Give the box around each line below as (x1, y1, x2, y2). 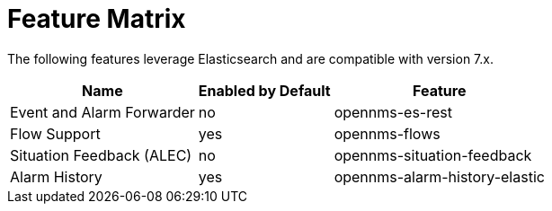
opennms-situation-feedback (334, 145, 532, 164)
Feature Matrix (7, 4, 186, 34)
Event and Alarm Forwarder (10, 102, 195, 121)
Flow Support (10, 124, 101, 143)
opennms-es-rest (334, 102, 452, 121)
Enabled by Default (198, 81, 331, 100)
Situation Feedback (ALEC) (10, 145, 192, 164)
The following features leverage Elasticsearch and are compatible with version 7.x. (7, 50, 494, 66)
